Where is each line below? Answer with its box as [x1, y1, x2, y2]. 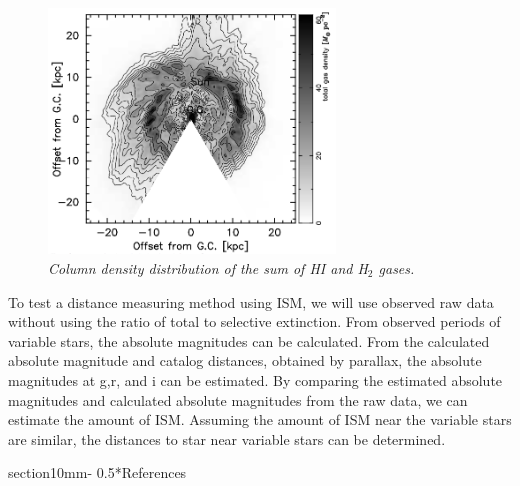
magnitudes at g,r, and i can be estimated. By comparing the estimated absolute [8, 369, 503, 390]
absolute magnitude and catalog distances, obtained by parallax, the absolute [8, 350, 482, 371]
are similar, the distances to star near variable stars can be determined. [8, 428, 446, 449]
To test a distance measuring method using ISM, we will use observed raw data [8, 291, 494, 312]
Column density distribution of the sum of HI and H [48, 258, 368, 278]
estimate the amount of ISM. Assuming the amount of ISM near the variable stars [8, 409, 512, 430]
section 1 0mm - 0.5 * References [8, 462, 187, 483]
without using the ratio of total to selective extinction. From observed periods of [8, 311, 501, 332]
